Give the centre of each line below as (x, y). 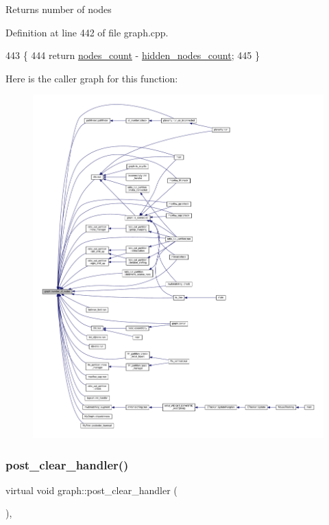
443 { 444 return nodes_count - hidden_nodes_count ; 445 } (133, 55)
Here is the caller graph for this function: (92, 78)
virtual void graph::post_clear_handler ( (92, 490)
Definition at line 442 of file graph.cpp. (87, 32)
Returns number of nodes (59, 9)
